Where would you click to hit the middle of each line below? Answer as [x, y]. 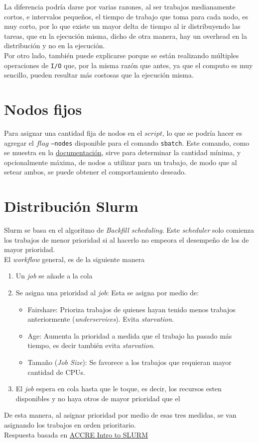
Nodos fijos [43, 109]
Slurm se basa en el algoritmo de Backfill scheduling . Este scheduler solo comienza [129, 230]
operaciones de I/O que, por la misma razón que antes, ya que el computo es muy [129, 65]
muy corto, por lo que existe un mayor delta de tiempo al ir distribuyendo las [122, 26]
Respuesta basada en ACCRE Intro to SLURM [76, 434]
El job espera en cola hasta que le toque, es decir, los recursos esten [119, 389]
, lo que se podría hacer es [202, 133]
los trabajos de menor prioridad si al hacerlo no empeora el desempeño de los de [127, 239]
